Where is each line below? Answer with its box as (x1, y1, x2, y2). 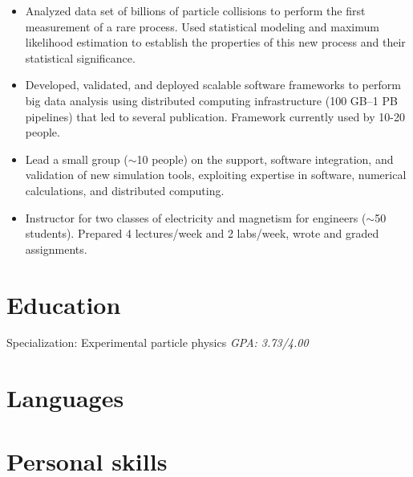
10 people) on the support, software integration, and (136, 150, 394, 167)
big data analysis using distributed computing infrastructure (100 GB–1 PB (25, 92, 398, 108)
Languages (6, 381, 124, 414)
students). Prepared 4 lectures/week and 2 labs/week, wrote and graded (25, 225, 379, 242)
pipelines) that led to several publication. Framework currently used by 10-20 (25, 108, 405, 124)
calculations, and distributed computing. (25, 181, 225, 198)
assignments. (25, 240, 87, 257)
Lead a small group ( (25, 150, 128, 167)
